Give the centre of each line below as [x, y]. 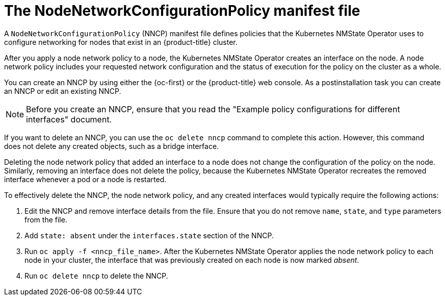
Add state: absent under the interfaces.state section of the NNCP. [149, 235]
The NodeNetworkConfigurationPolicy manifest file [182, 11]
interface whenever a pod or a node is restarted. [85, 179]
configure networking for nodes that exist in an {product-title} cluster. [121, 42]
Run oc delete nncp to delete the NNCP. [96, 276]
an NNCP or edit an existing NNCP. [63, 91]
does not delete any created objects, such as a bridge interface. [112, 146]
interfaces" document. [69, 119]
